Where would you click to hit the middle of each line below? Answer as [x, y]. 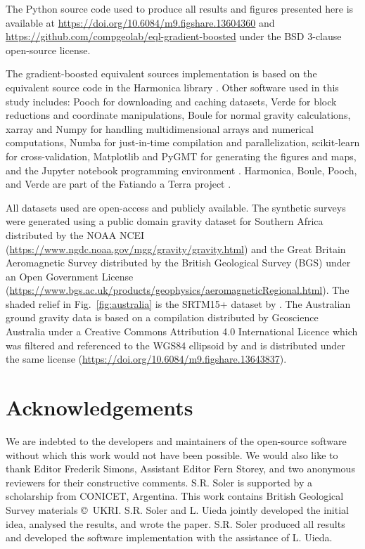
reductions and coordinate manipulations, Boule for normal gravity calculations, [178, 115]
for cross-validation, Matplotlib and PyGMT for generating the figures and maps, [181, 156]
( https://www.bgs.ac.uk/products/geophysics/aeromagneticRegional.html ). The [178, 290]
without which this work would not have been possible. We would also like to [172, 454]
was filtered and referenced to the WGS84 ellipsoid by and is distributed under [175, 345]
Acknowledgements [100, 407]
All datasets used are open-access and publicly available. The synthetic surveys [176, 207]
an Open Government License [70, 276]
